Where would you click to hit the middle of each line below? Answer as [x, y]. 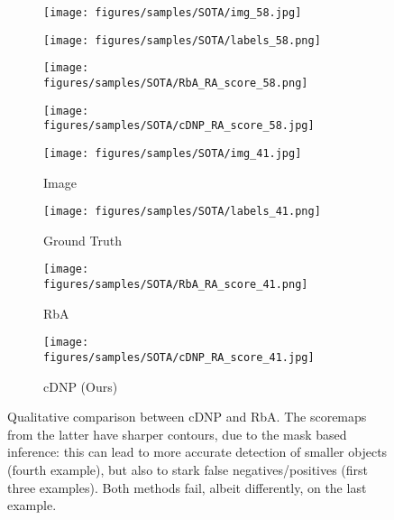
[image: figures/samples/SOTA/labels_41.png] [182, 212]
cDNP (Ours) [81, 386]
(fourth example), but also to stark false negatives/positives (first [188, 470]
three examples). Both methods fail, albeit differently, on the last [187, 487]
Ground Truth [82, 240]
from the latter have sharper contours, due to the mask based [177, 434]
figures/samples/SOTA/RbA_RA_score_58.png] [176, 83]
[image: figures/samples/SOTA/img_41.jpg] [173, 153]
